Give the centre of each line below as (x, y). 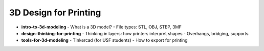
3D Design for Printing (55, 13)
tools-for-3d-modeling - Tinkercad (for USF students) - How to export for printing (104, 40)
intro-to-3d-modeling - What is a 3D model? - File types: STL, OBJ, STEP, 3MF (101, 27)
